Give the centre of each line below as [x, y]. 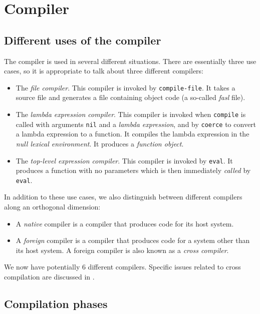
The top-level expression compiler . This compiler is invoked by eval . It [124, 160]
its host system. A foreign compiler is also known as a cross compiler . [122, 250]
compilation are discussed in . [49, 276]
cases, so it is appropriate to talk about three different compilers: [104, 71]
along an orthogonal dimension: [52, 207]
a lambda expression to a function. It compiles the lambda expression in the [133, 134]
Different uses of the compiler [83, 40]
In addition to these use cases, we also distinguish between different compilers [123, 197]
